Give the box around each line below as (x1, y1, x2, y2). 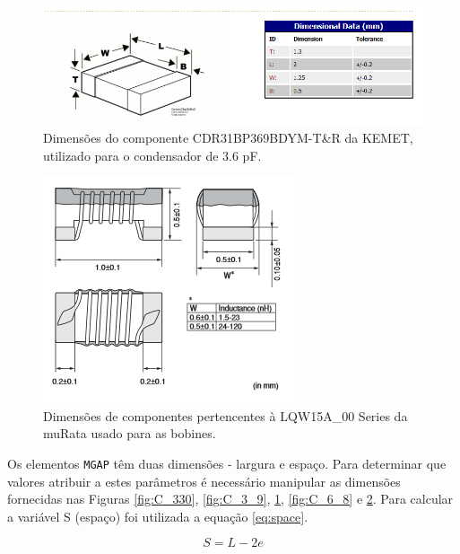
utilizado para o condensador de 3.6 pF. (43, 145, 262, 164)
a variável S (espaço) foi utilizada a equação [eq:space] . (7, 506, 308, 525)
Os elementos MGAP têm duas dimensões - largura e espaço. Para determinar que (7, 453, 447, 472)
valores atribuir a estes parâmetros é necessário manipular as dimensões (7, 471, 401, 490)
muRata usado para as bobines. (43, 424, 216, 443)
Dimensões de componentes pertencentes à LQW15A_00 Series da (43, 406, 408, 425)
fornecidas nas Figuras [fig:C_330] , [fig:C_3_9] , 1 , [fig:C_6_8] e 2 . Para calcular (7, 489, 454, 508)
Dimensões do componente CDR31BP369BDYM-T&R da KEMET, (43, 128, 413, 146)
